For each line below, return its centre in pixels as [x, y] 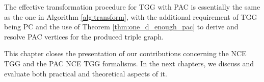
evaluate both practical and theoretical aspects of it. [86, 73]
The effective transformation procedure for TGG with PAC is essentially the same [132, 7]
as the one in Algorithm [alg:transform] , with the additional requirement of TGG [131, 16]
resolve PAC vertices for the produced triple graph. [84, 36]
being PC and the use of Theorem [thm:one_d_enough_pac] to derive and [121, 27]
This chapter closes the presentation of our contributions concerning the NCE [125, 53]
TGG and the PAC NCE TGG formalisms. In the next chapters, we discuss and [129, 63]
